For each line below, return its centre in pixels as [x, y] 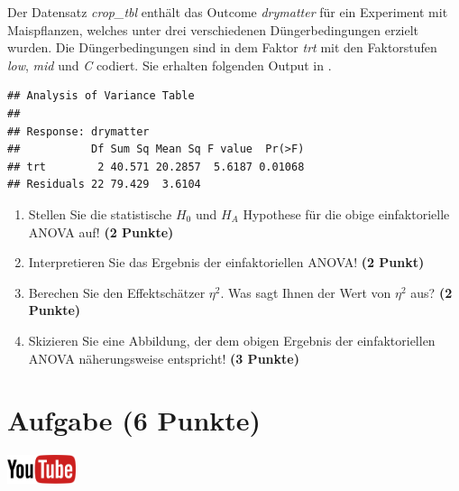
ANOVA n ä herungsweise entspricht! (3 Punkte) [164, 358]
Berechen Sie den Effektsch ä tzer [117, 292]
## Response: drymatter [78, 131]
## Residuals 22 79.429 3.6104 [104, 185]
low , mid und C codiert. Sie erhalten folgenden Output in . [170, 65]
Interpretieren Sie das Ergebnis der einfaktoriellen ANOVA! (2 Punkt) [226, 262]
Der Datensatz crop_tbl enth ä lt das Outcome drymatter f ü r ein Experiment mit [228, 12]
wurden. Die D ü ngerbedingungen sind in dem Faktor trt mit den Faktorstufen [222, 47]
